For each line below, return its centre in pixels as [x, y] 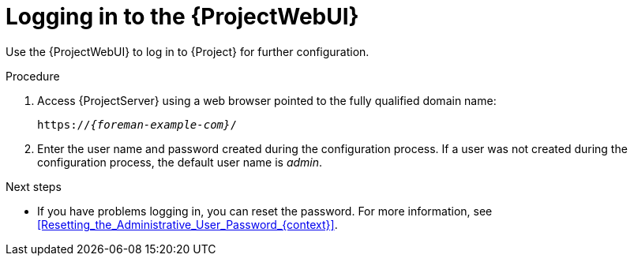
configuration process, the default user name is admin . [180, 162]
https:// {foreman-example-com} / [137, 124]
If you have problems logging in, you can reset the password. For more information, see [265, 211]
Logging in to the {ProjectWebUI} [182, 17]
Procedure [33, 76]
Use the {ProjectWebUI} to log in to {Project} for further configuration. [188, 51]
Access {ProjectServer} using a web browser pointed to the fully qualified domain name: [267, 100]
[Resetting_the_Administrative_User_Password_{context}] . [188, 224]
